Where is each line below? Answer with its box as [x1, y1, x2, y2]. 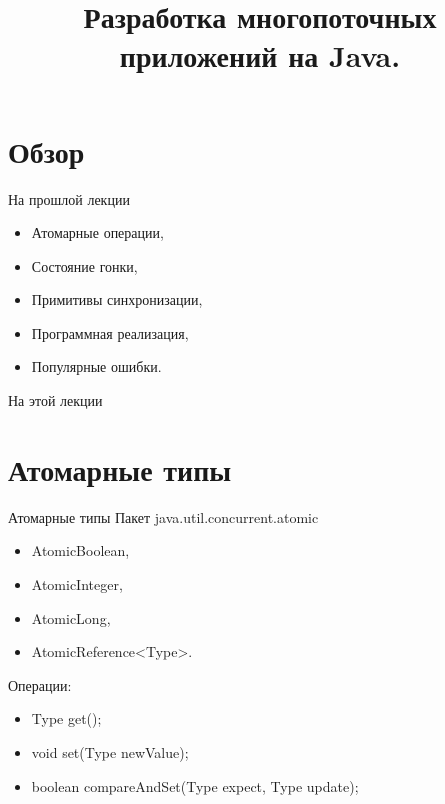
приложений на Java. [119, 35, 401, 76]
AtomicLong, [31, 607, 111, 628]
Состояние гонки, [31, 255, 138, 276]
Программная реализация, [31, 322, 189, 343]
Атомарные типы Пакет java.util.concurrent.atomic [8, 506, 319, 527]
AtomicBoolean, [31, 540, 130, 561]
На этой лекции [8, 390, 103, 411]
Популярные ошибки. [31, 356, 162, 377]
